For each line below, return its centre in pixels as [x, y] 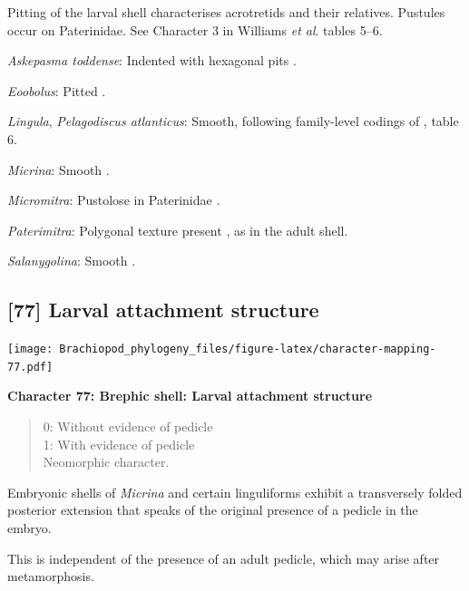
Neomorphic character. [106, 462]
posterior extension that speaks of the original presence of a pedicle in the [213, 510]
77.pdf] [30, 367]
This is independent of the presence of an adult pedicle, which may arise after [224, 558]
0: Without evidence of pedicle [128, 426]
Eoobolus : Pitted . [57, 90]
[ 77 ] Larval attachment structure [163, 310]
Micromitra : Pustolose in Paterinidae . [114, 200]
